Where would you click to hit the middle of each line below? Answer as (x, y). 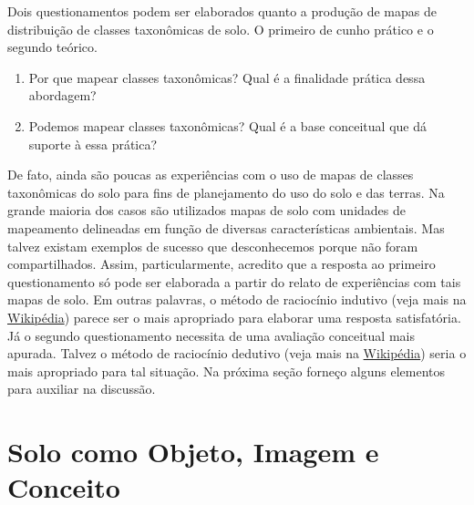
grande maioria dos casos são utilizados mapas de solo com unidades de (206, 210)
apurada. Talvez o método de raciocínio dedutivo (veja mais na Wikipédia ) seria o (237, 353)
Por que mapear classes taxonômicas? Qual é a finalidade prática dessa (227, 77)
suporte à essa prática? (93, 144)
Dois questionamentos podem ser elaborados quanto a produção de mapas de (222, 11)
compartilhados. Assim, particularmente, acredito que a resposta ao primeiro (222, 264)
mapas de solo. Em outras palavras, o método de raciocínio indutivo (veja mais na (237, 299)
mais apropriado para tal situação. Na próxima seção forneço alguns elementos (227, 371)
